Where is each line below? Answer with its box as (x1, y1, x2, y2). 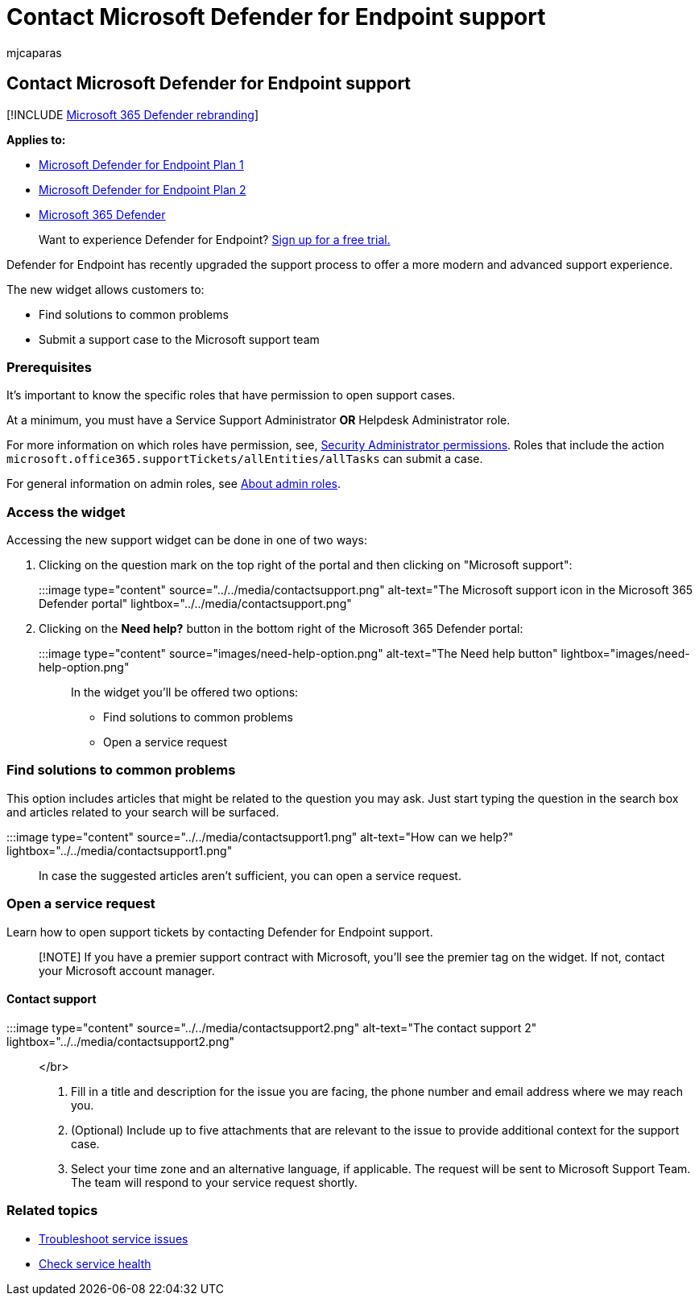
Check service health (39, 1256, 151, 1271)
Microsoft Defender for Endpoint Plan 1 (39, 157, 244, 172)
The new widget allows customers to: (6, 282, 205, 296)
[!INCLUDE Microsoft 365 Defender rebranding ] (6, 107, 259, 122)
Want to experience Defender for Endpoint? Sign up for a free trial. (39, 232, 391, 246)
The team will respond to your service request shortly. (71, 1175, 358, 1189)
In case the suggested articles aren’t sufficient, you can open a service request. (39, 868, 461, 882)
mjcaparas (6, 45, 62, 60)
